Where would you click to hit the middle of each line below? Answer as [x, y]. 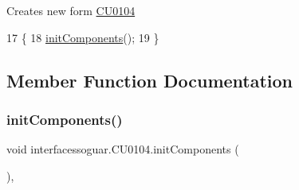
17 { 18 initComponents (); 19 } [83, 37]
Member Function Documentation [150, 80]
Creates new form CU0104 [71, 10]
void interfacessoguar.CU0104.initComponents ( [123, 149]
